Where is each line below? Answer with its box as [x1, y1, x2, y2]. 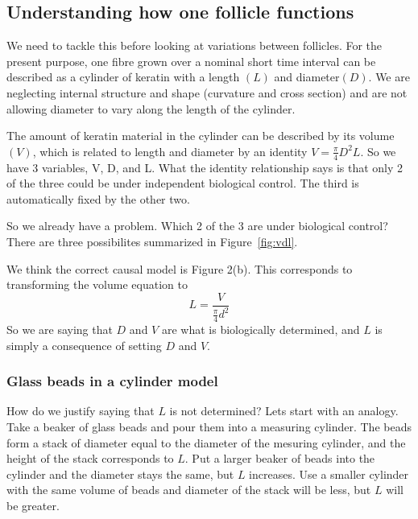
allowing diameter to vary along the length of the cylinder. [6, 100, 296, 117]
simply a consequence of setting [6, 336, 162, 353]
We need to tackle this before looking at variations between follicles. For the [6, 37, 383, 54]
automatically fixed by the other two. [6, 190, 190, 207]
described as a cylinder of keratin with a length [6, 68, 240, 85]
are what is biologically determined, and [161, 320, 360, 337]
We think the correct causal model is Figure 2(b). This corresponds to [6, 260, 353, 277]
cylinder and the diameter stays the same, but [6, 465, 234, 482]
